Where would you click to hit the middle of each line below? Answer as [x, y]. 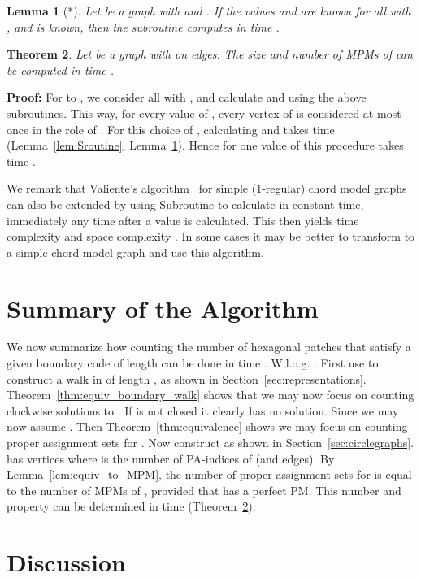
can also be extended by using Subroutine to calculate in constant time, [185, 204]
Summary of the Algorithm [163, 308]
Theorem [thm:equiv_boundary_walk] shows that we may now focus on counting [210, 395]
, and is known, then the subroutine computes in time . [143, 26]
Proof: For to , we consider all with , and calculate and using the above [187, 97]
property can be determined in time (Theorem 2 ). [131, 506]
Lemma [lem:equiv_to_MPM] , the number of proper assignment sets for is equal [209, 474]
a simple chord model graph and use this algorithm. [135, 252]
